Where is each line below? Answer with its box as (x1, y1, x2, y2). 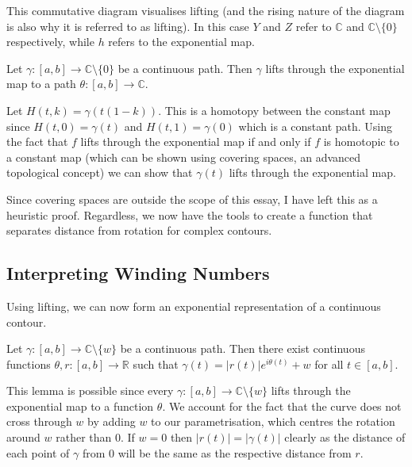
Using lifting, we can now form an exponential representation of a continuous (6, 297, 381, 314)
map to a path (6, 75, 76, 92)
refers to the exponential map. (108, 33, 255, 50)
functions (6, 355, 51, 372)
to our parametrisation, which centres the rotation (151, 413, 395, 430)
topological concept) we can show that (6, 164, 193, 181)
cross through (6, 413, 72, 430)
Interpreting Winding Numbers (6, 261, 270, 285)
